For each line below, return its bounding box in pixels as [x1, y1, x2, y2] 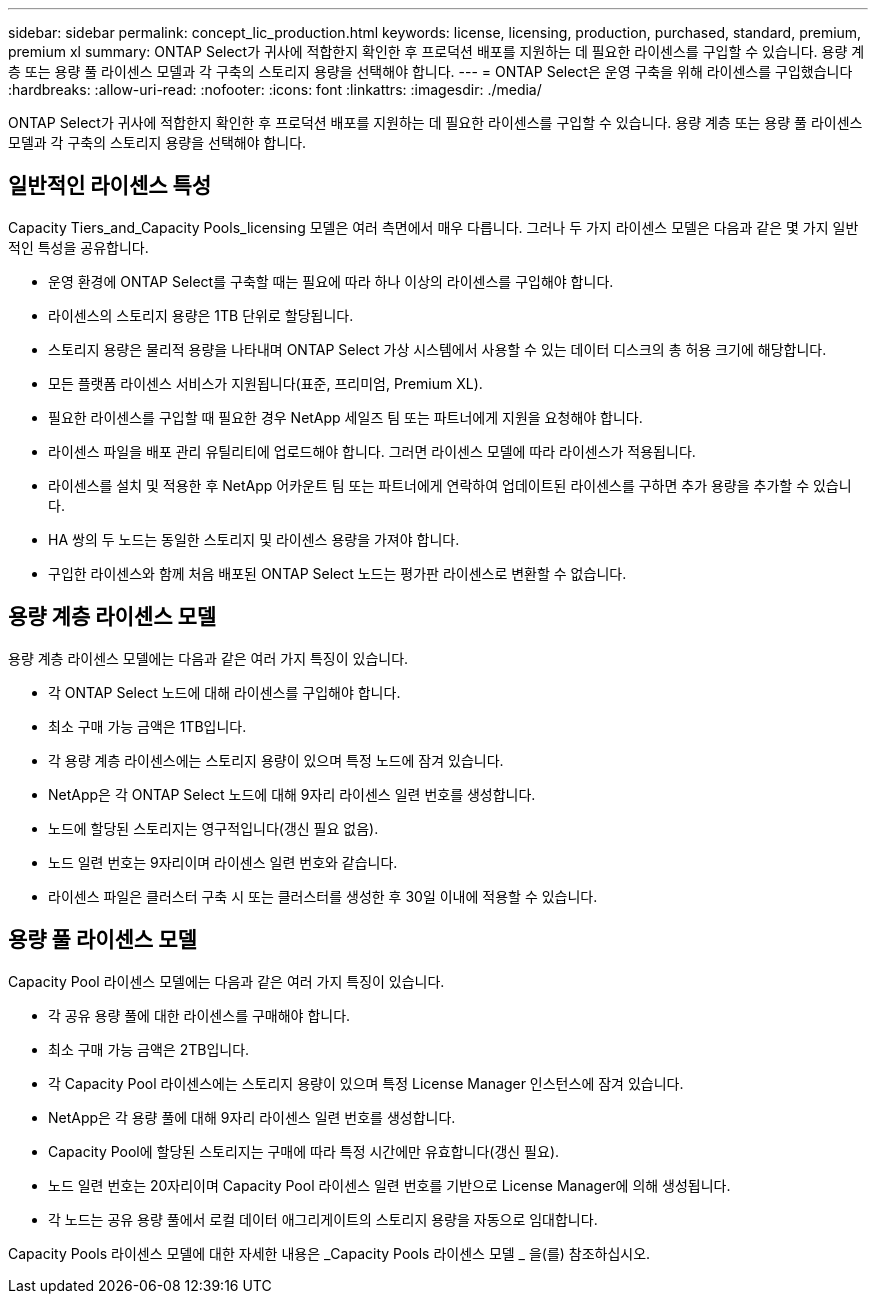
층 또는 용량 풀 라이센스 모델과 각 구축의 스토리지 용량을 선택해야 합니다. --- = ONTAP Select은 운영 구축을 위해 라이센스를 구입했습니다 [8, 63, 853, 80]
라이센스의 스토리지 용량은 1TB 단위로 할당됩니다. [48, 306, 354, 324]
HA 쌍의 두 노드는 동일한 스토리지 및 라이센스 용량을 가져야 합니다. [48, 530, 460, 548]
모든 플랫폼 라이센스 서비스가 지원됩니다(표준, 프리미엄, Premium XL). [48, 374, 483, 392]
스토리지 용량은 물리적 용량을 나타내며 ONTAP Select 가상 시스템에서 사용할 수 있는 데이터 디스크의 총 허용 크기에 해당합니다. [48, 340, 827, 358]
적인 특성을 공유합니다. [8, 238, 149, 256]
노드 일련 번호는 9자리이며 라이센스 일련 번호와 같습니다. [48, 853, 398, 871]
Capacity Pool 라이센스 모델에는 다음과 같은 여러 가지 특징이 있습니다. [8, 972, 445, 990]
